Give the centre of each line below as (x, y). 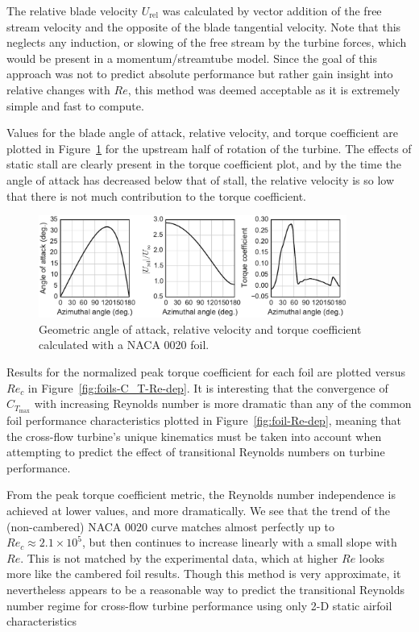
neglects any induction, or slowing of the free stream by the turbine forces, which (207, 42)
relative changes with (58, 89)
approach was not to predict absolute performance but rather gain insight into (200, 74)
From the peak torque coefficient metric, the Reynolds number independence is (201, 495)
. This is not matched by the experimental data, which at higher (179, 557)
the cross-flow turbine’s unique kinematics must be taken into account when (194, 436)
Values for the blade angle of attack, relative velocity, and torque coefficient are (202, 133)
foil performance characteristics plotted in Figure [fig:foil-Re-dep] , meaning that (204, 420)
